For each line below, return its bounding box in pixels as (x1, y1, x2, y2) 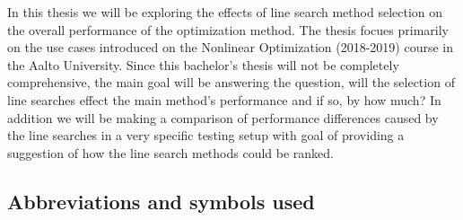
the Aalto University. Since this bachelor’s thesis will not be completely (7, 55, 399, 74)
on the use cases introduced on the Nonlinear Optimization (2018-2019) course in (7, 38, 454, 57)
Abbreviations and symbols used (7, 187, 315, 215)
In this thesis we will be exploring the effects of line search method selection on (7, 3, 443, 21)
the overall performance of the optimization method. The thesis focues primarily (7, 20, 449, 39)
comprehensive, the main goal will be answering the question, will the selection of (7, 73, 455, 92)
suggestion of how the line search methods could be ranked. (7, 143, 334, 162)
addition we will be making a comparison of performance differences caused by (7, 108, 439, 127)
